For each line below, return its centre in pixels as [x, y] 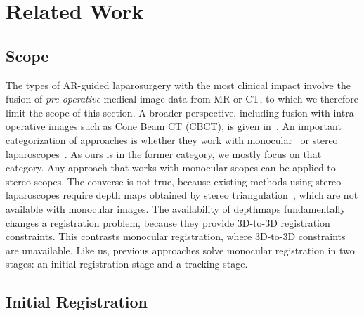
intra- [345, 112]
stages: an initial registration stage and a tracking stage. [127, 264]
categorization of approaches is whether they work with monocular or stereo [172, 139]
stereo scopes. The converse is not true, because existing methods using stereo [174, 181]
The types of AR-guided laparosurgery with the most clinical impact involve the [178, 85]
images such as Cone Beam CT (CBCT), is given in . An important [195, 126]
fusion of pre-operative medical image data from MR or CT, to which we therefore [182, 99]
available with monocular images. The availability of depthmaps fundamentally [176, 208]
